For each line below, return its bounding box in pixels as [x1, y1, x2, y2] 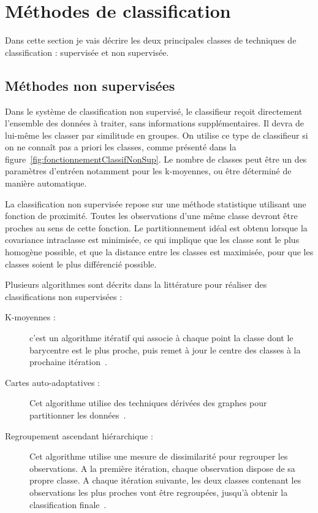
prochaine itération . [29, 355, 107, 368]
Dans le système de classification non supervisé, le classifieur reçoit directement [5, 104, 303, 117]
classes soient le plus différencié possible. [5, 257, 157, 270]
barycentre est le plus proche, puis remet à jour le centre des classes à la [29, 343, 301, 356]
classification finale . [29, 498, 107, 511]
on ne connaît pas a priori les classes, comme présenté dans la [5, 141, 237, 153]
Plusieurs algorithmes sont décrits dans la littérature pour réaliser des [5, 278, 267, 291]
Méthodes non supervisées [5, 75, 175, 94]
